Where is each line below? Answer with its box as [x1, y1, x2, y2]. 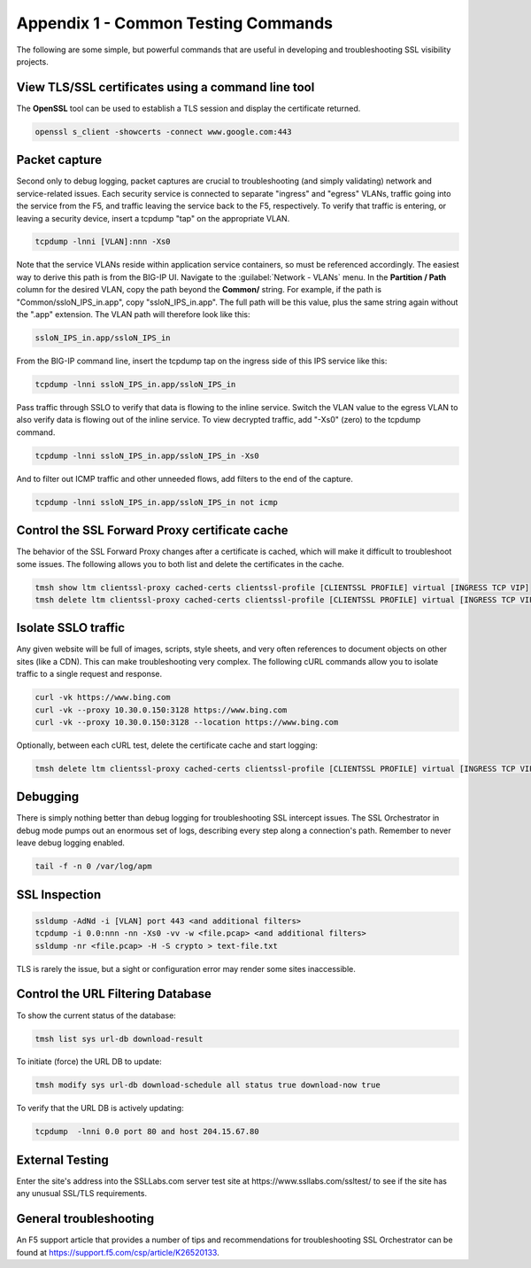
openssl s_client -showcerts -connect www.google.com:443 [35, 127, 292, 136]
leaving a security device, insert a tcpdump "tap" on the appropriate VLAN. [16, 213, 290, 223]
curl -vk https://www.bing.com [35, 692, 172, 703]
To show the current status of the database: [16, 1010, 176, 1021]
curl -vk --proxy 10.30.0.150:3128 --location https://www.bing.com [35, 718, 339, 727]
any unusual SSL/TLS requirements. [16, 1188, 148, 1199]
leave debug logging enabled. [16, 837, 126, 848]
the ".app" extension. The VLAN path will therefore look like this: [16, 309, 250, 320]
